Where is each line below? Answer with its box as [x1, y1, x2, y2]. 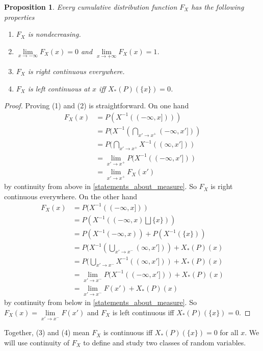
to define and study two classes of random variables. [83, 337, 246, 347]
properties [4, 11, 35, 22]
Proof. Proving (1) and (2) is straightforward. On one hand [4, 100, 189, 111]
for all [220, 327, 239, 338]
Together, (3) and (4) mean [4, 327, 90, 338]
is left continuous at [28, 83, 90, 93]
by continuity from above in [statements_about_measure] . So [4, 181, 197, 192]
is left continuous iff [112, 307, 174, 317]
